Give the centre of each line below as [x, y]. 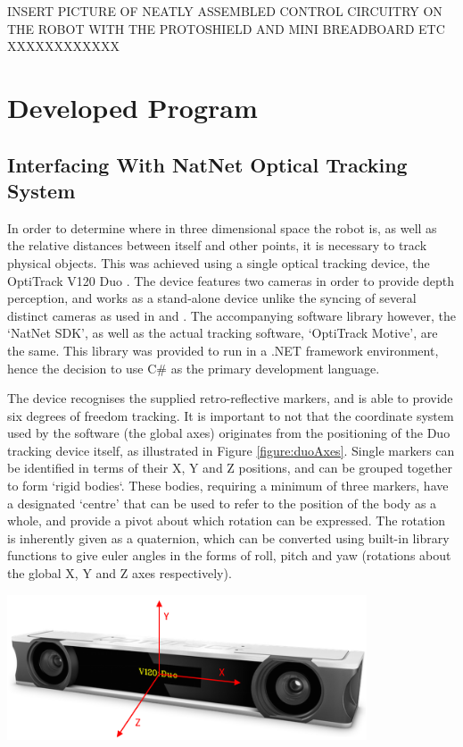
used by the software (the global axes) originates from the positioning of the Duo [229, 433]
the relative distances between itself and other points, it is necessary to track [217, 245]
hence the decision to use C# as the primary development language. [194, 368]
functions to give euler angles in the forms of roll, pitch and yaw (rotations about [229, 555]
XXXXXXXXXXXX [63, 46]
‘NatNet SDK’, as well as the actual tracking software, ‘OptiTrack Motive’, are [223, 333]
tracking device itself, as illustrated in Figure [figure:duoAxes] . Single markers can [231, 450]
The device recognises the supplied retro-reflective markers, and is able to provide [230, 398]
